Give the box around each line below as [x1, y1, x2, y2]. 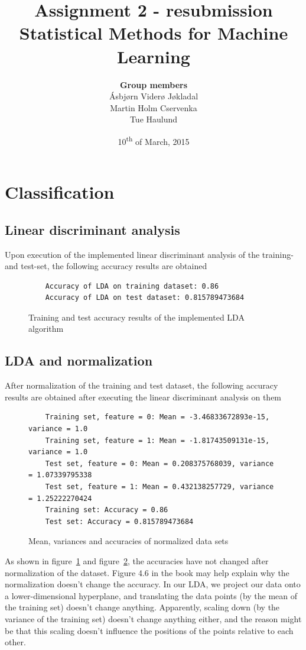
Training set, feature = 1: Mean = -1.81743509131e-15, [45, 436, 270, 445]
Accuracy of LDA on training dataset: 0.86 [45, 282, 219, 290]
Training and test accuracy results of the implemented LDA [28, 311, 245, 323]
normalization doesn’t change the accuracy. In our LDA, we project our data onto [5, 578, 301, 590]
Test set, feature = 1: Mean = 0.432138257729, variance [45, 483, 274, 491]
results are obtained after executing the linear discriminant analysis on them [5, 390, 282, 403]
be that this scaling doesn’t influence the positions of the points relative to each [5, 624, 294, 636]
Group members [119, 78, 188, 90]
